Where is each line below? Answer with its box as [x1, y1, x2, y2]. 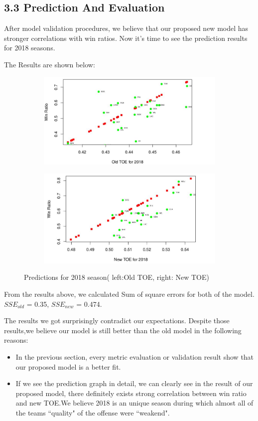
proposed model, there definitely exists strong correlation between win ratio [15, 388, 247, 398]
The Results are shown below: [4, 59, 95, 69]
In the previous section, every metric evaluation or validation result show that [15, 351, 254, 362]
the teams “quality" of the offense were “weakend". [15, 407, 170, 418]
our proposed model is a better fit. [15, 361, 121, 372]
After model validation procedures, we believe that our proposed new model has [4, 23, 249, 33]
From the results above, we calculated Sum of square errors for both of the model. [4, 288, 255, 299]
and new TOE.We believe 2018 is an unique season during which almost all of [15, 398, 254, 408]
